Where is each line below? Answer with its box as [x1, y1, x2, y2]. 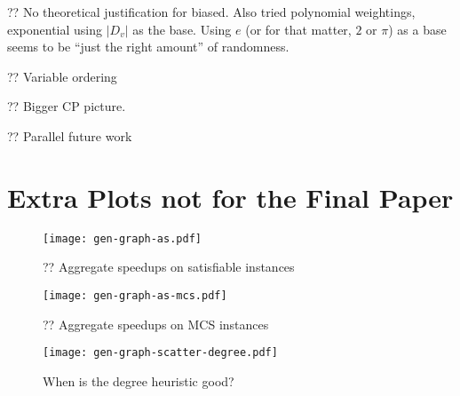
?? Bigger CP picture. [7, 97, 126, 115]
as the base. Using [132, 20, 232, 38]
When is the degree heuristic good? [43, 371, 234, 390]
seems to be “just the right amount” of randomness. [7, 37, 289, 56]
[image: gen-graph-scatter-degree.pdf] [43, 346, 278, 360]
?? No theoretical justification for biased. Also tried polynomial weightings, [7, 3, 416, 20]
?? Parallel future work [7, 126, 132, 145]
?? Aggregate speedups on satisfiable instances [43, 257, 295, 276]
